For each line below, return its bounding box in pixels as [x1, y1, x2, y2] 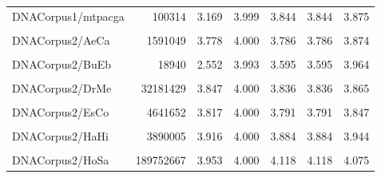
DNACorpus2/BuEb [12, 55, 111, 72]
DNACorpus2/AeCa [12, 31, 110, 48]
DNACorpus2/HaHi [12, 128, 109, 144]
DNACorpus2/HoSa [12, 152, 109, 168]
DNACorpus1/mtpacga [12, 7, 125, 24]
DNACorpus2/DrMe [12, 80, 112, 97]
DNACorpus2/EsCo [12, 104, 109, 121]
